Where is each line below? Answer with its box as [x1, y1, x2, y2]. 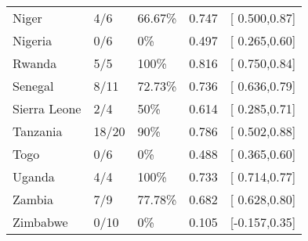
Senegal [13, 77, 54, 95]
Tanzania [13, 122, 63, 140]
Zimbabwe [13, 213, 68, 231]
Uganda [13, 167, 55, 185]
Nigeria [13, 31, 53, 49]
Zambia [13, 190, 54, 208]
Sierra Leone [13, 99, 82, 117]
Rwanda [13, 54, 57, 72]
